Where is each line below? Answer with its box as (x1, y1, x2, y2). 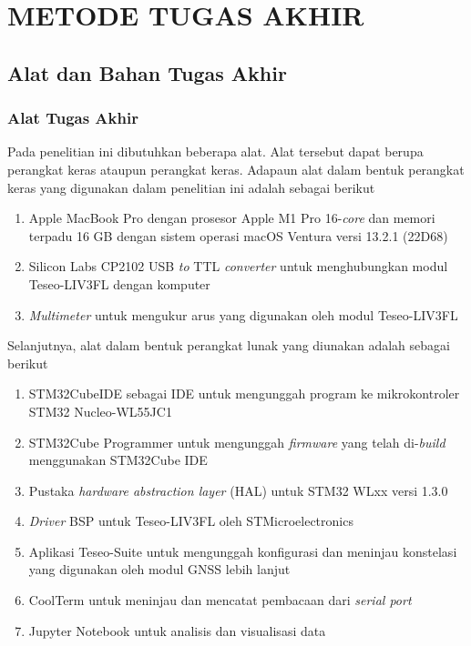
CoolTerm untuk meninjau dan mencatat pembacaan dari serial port (28, 590, 412, 610)
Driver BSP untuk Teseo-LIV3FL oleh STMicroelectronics (28, 511, 353, 530)
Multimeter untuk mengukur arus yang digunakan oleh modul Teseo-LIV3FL (28, 305, 458, 324)
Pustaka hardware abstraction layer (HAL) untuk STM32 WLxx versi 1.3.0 (28, 480, 448, 500)
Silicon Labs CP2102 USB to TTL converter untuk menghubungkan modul (28, 257, 448, 276)
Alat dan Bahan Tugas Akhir (7, 58, 287, 86)
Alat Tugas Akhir (7, 106, 138, 129)
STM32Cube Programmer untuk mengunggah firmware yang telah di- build (28, 432, 445, 451)
